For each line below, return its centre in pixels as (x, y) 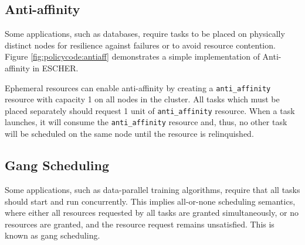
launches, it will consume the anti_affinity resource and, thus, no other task (146, 122)
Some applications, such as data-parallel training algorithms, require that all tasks (152, 189)
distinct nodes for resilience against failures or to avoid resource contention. (140, 45)
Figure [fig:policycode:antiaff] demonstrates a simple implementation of (132, 56)
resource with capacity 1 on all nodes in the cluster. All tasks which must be (142, 99)
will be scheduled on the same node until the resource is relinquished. (129, 134)
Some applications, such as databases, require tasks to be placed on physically (145, 34)
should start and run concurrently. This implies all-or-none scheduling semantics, (150, 201)
